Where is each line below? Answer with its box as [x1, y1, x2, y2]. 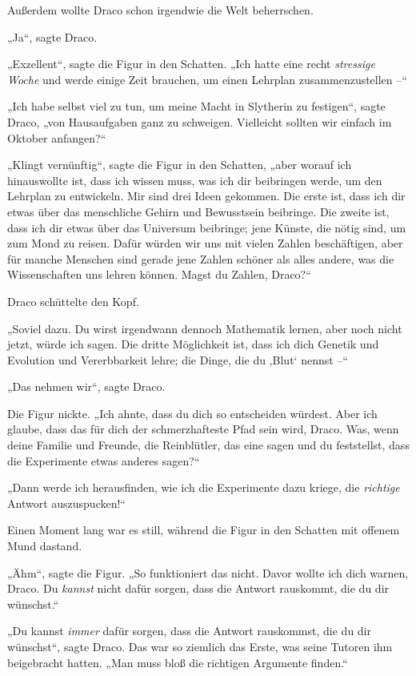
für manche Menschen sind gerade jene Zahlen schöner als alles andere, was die [7, 250, 394, 267]
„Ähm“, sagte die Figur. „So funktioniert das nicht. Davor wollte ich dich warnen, [7, 564, 409, 581]
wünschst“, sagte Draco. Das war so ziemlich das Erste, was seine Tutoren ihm [7, 638, 393, 654]
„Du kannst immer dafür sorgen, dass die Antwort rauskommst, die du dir [7, 622, 371, 639]
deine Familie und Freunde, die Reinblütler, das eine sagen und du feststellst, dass [7, 437, 410, 453]
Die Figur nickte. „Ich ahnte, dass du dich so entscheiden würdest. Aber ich [7, 404, 378, 421]
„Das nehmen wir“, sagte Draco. [7, 378, 166, 395]
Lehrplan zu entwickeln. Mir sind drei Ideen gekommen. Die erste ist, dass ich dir [7, 187, 406, 204]
